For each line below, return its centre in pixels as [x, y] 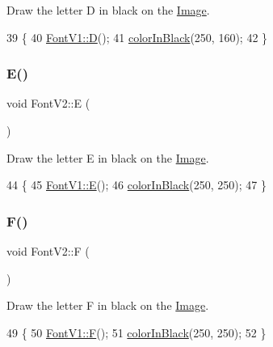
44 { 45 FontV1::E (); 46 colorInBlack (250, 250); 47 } [136, 185]
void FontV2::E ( [48, 103]
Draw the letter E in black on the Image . [108, 157]
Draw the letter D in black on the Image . [108, 10]
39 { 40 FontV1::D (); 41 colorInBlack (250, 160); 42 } [137, 37]
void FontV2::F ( [48, 251]
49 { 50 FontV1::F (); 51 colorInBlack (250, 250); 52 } [136, 332]
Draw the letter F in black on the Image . [108, 305]
